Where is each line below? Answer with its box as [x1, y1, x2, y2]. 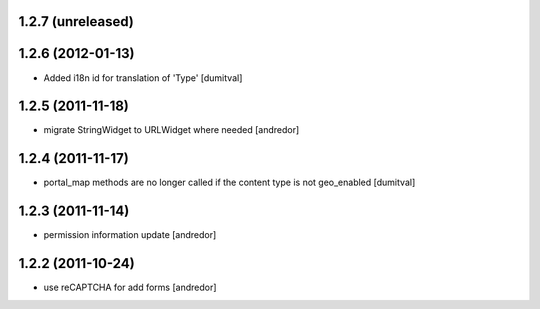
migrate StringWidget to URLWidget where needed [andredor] [43, 124, 300, 136]
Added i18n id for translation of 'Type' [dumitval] [43, 71, 243, 84]
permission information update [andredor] [43, 229, 217, 241]
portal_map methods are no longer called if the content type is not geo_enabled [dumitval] [43, 176, 416, 189]
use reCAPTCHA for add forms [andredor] [43, 281, 217, 294]
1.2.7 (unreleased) [18, 13, 134, 30]
